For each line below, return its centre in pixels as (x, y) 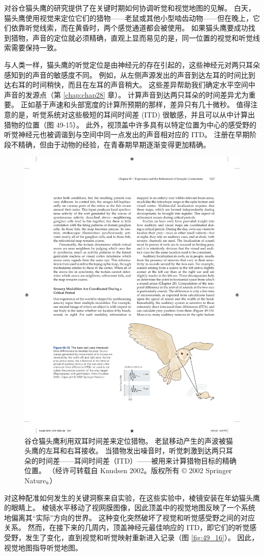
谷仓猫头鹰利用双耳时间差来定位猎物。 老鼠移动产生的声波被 (125, 440)
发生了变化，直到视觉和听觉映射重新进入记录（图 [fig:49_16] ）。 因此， (142, 537)
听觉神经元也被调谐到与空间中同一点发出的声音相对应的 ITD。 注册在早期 (127, 134)
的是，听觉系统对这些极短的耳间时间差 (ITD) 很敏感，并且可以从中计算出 (133, 114)
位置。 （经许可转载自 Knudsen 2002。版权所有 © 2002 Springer (128, 470)
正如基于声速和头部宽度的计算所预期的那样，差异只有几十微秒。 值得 (136, 104)
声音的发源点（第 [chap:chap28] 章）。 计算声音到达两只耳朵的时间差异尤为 (126, 94)
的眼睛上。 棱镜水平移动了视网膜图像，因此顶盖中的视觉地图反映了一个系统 (130, 507)
